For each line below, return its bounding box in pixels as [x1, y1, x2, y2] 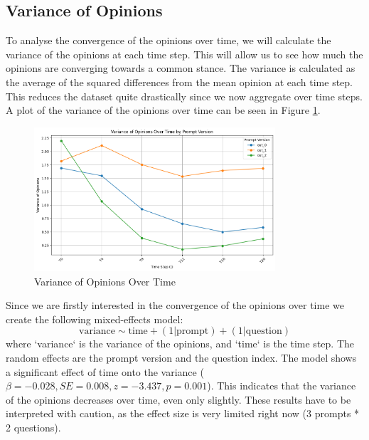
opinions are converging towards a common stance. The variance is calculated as [6, 61, 355, 75]
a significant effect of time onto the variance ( [6, 364, 204, 379]
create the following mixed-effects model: [6, 311, 183, 326]
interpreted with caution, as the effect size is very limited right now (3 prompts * [6, 406, 360, 421]
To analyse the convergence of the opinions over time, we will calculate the [6, 33, 331, 48]
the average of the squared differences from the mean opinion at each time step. [6, 74, 353, 89]
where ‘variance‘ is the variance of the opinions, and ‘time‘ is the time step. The [6, 336, 354, 351]
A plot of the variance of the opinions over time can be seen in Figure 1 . [6, 103, 321, 117]
